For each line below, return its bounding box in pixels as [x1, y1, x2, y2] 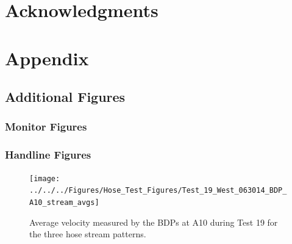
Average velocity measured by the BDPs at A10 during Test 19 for [29, 215, 278, 228]
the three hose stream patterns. [29, 228, 146, 240]
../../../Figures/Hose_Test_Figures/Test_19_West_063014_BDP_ [29, 186, 287, 195]
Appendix [5, 45, 89, 70]
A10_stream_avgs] [29, 198, 99, 207]
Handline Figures [5, 147, 91, 162]
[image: [29, 174, 60, 183]
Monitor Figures [5, 119, 87, 134]
